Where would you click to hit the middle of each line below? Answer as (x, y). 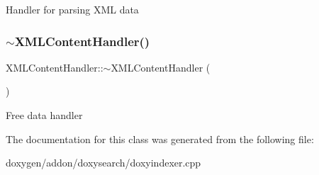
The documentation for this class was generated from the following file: (160, 139)
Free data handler (44, 115)
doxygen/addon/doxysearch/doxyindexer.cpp (103, 163)
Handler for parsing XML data (72, 9)
